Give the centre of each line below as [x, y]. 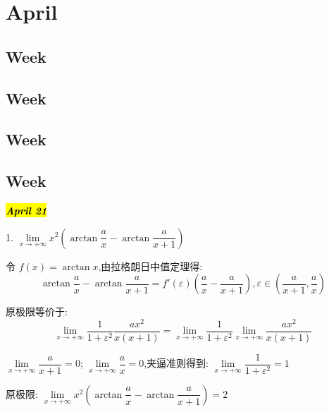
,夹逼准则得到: [176, 363]
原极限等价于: [37, 311]
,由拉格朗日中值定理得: [150, 266]
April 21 [26, 210]
